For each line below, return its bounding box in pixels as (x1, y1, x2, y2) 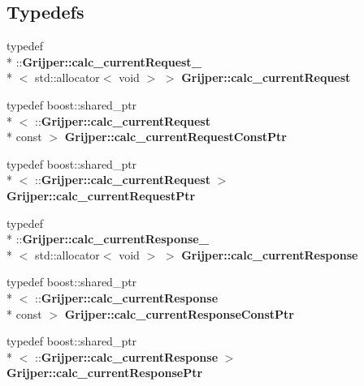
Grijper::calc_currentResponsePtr (6, 364, 203, 381)
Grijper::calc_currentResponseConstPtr (64, 305, 294, 322)
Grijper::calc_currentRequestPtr (6, 187, 196, 204)
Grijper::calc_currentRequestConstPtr (64, 128, 287, 145)
